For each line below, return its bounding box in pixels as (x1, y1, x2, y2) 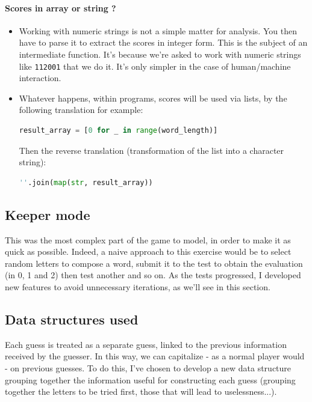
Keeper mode (5, 205, 90, 224)
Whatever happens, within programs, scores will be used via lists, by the (19, 91, 287, 104)
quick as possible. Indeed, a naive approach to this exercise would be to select (5, 245, 292, 258)
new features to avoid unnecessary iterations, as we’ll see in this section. (5, 280, 270, 293)
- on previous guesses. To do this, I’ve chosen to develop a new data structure (5, 361, 292, 374)
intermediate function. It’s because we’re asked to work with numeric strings (19, 47, 301, 60)
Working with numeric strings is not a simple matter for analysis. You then (19, 24, 297, 37)
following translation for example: (19, 103, 143, 116)
